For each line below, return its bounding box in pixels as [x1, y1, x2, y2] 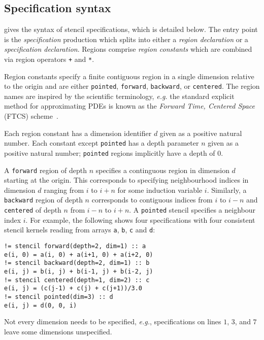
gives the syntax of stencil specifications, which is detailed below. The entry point [4, 24, 258, 35]
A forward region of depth [4, 164, 87, 175]
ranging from [44, 184, 84, 195]
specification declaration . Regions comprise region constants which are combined [4, 44, 252, 54]
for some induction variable [117, 184, 203, 195]
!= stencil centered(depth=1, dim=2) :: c [4, 276, 150, 284]
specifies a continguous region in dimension [95, 164, 229, 175]
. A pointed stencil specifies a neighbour [129, 205, 255, 215]
